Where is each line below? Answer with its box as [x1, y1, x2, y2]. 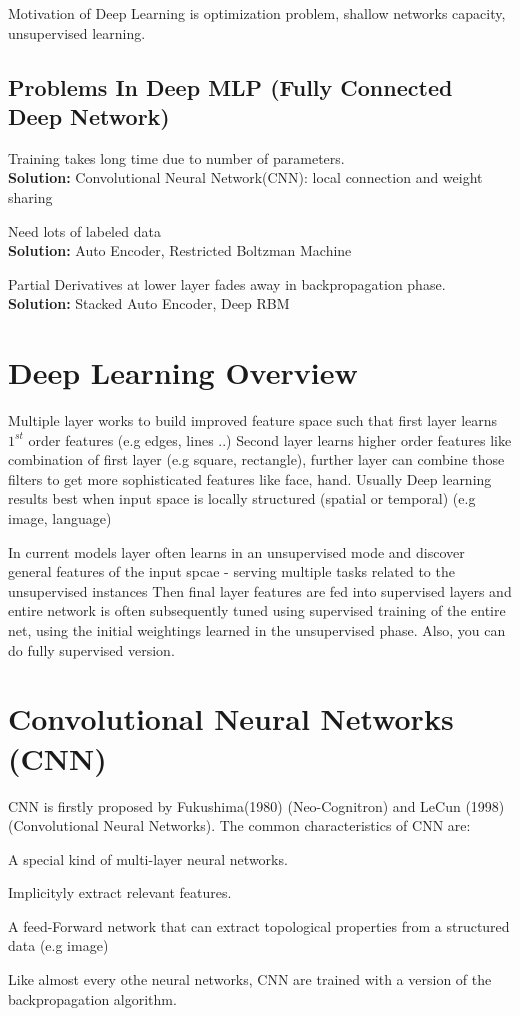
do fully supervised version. [8, 639, 175, 660]
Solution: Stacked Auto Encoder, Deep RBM [8, 293, 290, 314]
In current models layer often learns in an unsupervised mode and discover [8, 541, 465, 562]
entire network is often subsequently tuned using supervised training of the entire [8, 600, 506, 621]
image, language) [8, 508, 112, 529]
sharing [8, 186, 53, 207]
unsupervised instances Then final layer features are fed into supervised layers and [8, 580, 512, 601]
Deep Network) [8, 100, 170, 131]
